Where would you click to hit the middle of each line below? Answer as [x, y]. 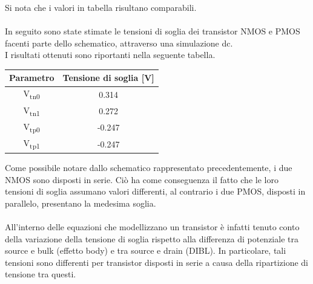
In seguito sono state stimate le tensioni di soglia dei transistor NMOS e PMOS [153, 31]
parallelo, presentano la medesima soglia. [81, 203]
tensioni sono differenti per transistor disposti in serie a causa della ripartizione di [157, 262]
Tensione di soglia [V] [108, 78]
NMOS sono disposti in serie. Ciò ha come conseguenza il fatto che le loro [142, 179]
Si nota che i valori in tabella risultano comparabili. [101, 7]
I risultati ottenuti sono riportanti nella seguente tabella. [110, 55]
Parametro [32, 78]
